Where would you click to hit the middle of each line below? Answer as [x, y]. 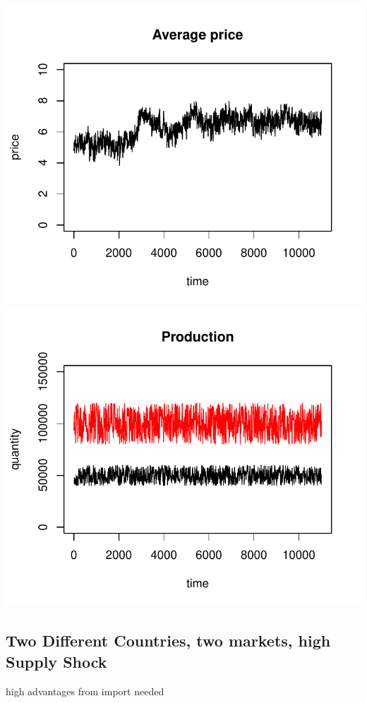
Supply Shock [56, 661]
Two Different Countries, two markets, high [168, 641]
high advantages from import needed [85, 691]
